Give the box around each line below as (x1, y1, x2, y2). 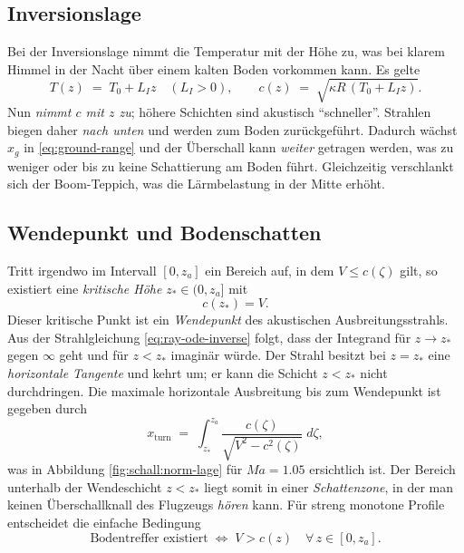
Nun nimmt (7, 102, 72, 121)
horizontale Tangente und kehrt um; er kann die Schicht (7, 363, 318, 382)
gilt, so (400, 260, 438, 279)
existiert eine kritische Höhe (7, 278, 162, 297)
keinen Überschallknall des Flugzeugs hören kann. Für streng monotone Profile (7, 495, 445, 514)
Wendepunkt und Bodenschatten (7, 218, 322, 247)
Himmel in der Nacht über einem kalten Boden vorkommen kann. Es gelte (7, 59, 420, 78)
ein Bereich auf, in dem (205, 260, 334, 279)
